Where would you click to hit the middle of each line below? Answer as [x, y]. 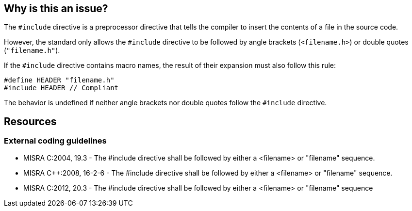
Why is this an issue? [56, 8]
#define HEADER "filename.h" [59, 80]
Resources [30, 121]
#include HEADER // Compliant [61, 88]
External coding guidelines [55, 141]
